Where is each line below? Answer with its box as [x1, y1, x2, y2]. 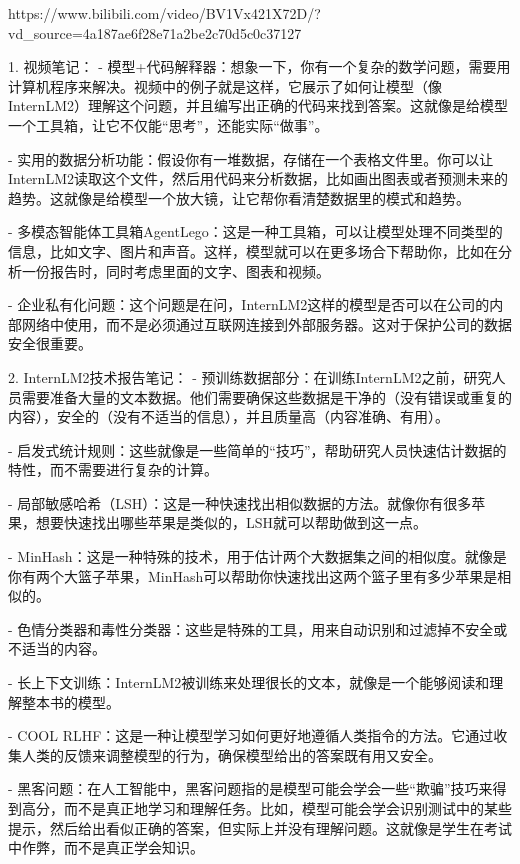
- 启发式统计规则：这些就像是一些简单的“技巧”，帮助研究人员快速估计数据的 [8, 439, 507, 460]
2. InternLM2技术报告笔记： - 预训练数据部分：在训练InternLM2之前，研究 [8, 366, 492, 387]
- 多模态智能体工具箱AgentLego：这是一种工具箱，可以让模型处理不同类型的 [8, 221, 503, 242]
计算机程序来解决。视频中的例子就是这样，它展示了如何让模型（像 [8, 75, 442, 96]
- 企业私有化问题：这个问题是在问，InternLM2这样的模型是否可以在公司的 [8, 294, 490, 315]
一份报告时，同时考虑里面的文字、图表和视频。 [21, 260, 330, 281]
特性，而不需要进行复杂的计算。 [8, 459, 218, 480]
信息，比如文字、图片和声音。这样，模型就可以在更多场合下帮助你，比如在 [8, 240, 498, 261]
